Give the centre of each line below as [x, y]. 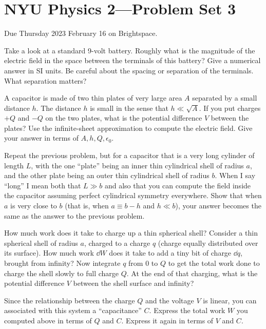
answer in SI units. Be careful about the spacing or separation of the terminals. [129, 70]
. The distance [59, 108]
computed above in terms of [48, 320]
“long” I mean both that [43, 185]
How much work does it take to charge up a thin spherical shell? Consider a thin [131, 233]
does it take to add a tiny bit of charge [170, 253]
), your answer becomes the [218, 206]
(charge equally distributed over [208, 243]
